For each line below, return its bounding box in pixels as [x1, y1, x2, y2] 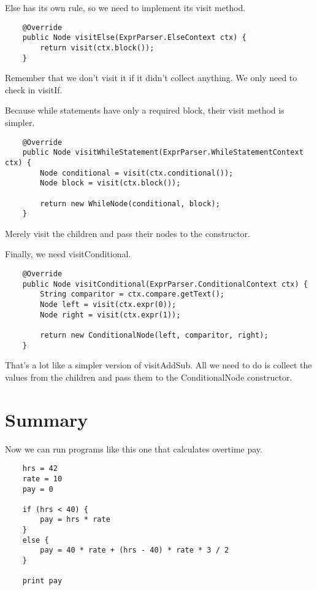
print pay [22, 576, 63, 586]
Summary [5, 406, 88, 432]
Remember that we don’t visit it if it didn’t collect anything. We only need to [5, 71, 297, 84]
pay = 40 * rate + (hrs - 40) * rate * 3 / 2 [40, 546, 229, 555]
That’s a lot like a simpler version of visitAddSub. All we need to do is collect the [5, 359, 312, 371]
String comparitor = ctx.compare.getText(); [40, 290, 224, 299]
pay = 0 [22, 484, 53, 494]
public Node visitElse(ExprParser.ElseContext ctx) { [22, 33, 246, 42]
